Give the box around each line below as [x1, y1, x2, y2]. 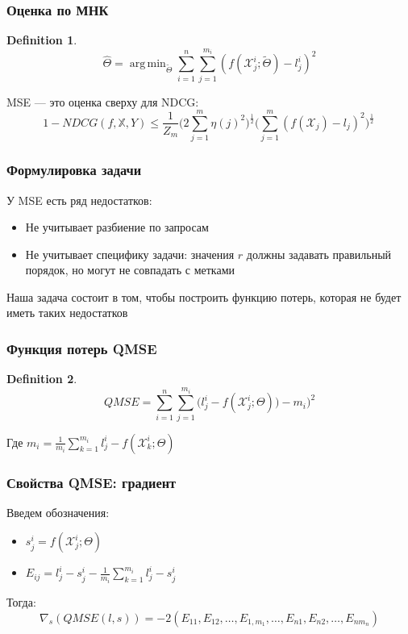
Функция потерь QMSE [6, 339, 157, 358]
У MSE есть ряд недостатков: [6, 191, 152, 208]
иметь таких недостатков [6, 304, 128, 321]
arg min [129, 58, 166, 70]
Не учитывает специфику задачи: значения [25, 245, 235, 262]
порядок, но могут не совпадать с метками [25, 261, 235, 278]
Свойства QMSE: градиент [6, 472, 177, 492]
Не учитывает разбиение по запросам [25, 219, 209, 236]
